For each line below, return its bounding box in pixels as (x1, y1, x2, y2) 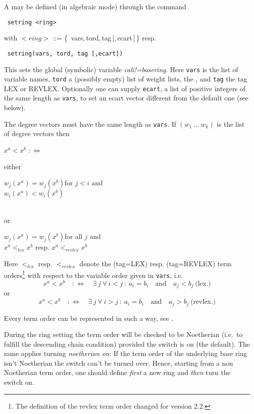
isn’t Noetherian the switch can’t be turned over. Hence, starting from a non (4, 357, 233, 368)
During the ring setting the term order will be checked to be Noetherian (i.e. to (4, 329, 243, 339)
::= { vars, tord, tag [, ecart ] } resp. (53, 33, 156, 43)
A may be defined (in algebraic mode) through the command (4, 1, 187, 11)
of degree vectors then (4, 128, 70, 138)
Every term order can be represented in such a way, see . (4, 313, 173, 323)
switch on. (4, 377, 34, 387)
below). (4, 102, 26, 113)
